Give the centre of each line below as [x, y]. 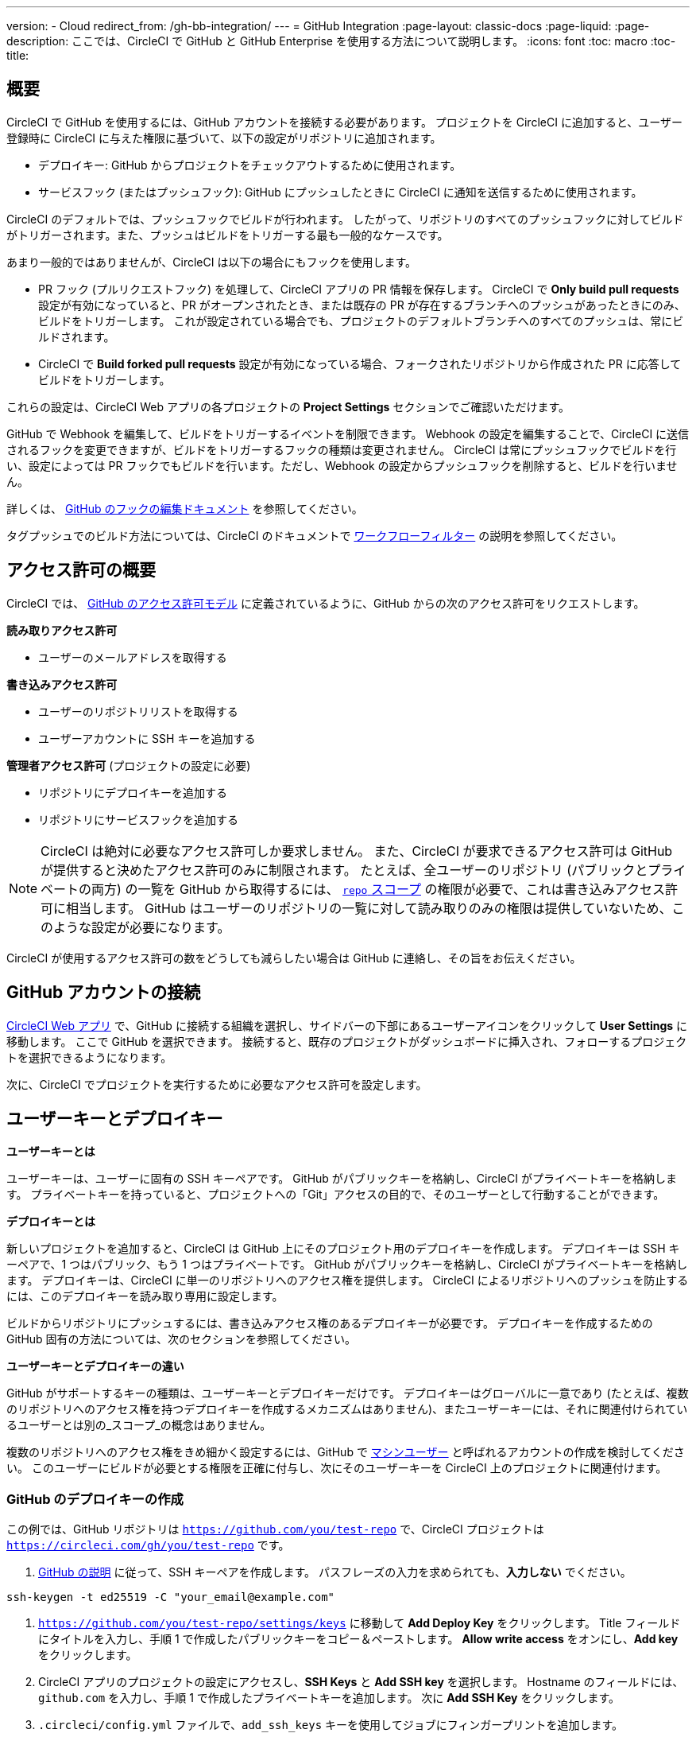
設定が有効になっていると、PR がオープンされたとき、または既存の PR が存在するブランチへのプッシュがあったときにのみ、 [362, 305]
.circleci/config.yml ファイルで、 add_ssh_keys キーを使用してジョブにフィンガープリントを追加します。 [331, 1725]
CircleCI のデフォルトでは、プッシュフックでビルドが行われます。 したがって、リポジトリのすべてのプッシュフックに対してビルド [345, 219]
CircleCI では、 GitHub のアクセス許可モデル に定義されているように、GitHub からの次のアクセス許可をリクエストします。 [326, 603]
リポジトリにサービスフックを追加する [138, 819]
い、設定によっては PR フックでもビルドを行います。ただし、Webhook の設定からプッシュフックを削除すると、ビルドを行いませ [342, 465]
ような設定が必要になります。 [142, 927]
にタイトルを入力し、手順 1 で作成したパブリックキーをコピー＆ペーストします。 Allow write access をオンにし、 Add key [358, 1639]
